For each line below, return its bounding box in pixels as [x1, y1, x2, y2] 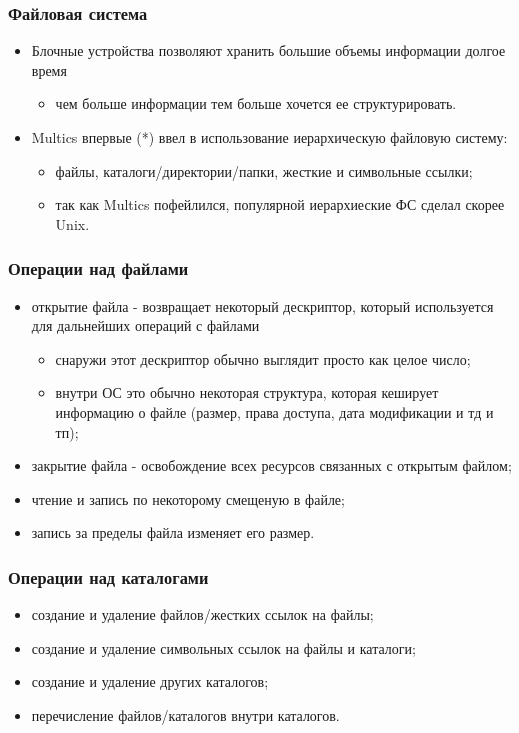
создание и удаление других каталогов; [31, 671, 269, 692]
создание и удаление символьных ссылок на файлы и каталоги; [31, 637, 416, 658]
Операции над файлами [8, 256, 189, 281]
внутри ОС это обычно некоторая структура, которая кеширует [55, 382, 439, 403]
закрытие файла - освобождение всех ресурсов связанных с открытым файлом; [31, 455, 512, 476]
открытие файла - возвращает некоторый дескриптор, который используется [31, 295, 494, 316]
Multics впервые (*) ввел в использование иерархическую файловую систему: [31, 127, 508, 147]
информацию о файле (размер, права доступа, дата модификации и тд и [55, 401, 494, 422]
